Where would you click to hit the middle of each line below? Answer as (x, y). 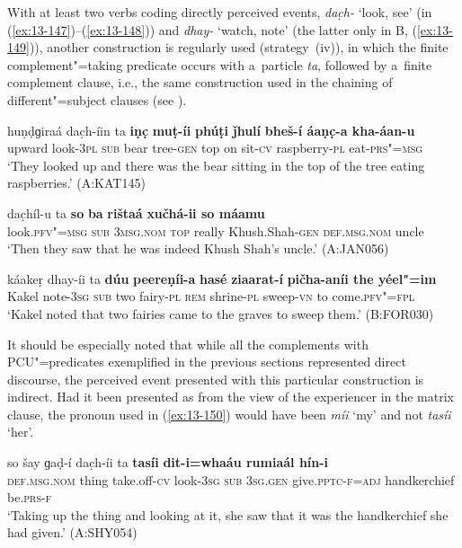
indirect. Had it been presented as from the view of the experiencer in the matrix (231, 397)
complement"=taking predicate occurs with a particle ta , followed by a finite (220, 64)
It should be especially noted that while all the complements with (188, 344)
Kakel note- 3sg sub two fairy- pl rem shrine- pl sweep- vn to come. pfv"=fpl (211, 296)
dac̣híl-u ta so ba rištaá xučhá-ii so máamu (136, 212)
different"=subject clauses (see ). (97, 99)
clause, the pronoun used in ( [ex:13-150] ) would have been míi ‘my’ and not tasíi (229, 414)
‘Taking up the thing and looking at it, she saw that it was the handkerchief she (228, 514)
